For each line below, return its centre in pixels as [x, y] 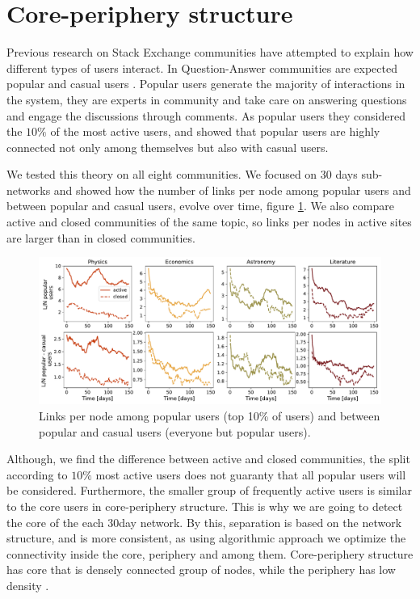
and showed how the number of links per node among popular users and [232, 190]
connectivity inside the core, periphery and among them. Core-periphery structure [210, 553]
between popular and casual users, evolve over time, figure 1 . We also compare [200, 206]
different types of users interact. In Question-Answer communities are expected [202, 67]
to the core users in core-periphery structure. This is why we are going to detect [205, 506]
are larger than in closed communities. [101, 237]
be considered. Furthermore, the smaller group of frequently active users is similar [209, 490]
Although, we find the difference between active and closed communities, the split [208, 459]
